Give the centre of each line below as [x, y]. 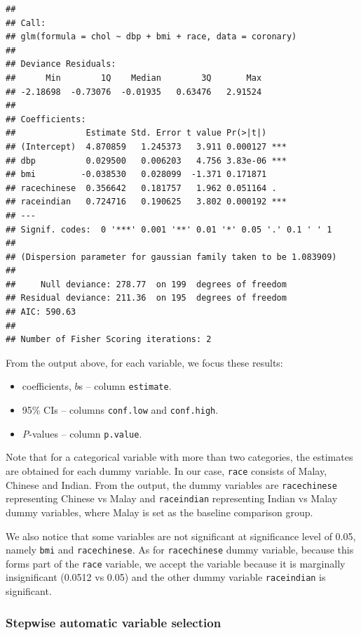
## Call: [26, 23]
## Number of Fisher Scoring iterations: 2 [109, 340]
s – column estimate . [125, 386]
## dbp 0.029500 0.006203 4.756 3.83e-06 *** [146, 161]
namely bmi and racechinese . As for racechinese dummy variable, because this [180, 550]
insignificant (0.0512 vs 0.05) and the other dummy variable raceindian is [166, 577]
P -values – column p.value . [82, 433]
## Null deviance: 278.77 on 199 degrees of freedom [146, 284]
